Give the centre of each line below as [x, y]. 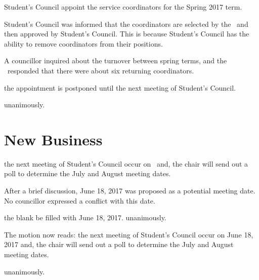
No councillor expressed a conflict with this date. [80, 200]
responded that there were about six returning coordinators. [101, 70]
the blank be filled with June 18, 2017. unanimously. [85, 217]
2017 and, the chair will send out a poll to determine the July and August [119, 244]
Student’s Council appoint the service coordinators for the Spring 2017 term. [123, 7]
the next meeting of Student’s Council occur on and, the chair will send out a [126, 163]
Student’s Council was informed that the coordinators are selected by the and [126, 24]
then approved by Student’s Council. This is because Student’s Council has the [127, 34]
